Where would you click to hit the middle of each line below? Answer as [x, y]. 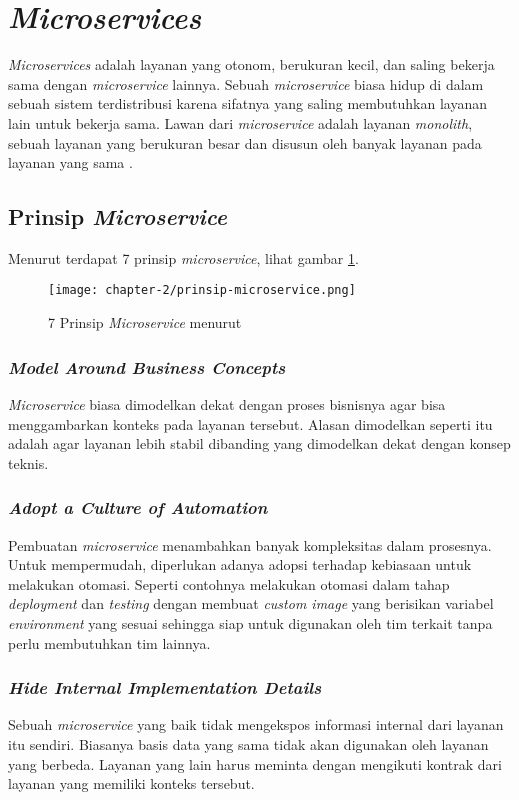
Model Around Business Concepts [147, 366]
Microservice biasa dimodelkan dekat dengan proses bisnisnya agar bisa [227, 403]
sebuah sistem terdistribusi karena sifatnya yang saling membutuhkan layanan [248, 103]
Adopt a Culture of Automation [138, 507]
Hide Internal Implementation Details [165, 687]
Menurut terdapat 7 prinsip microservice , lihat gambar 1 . [183, 257]
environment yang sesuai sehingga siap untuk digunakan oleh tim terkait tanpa [250, 622]
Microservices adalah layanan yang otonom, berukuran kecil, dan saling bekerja [251, 64]
